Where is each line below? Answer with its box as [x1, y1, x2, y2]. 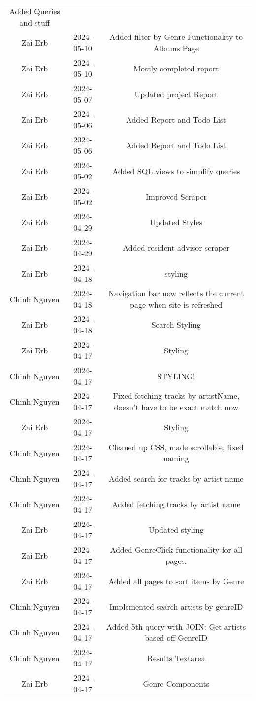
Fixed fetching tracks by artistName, [113, 390, 240, 401]
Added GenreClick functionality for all [110, 544, 243, 555]
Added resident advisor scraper [123, 242, 230, 253]
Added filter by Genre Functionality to [109, 31, 243, 42]
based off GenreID [145, 632, 208, 643]
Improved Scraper [145, 190, 207, 202]
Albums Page [153, 42, 199, 54]
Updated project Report [134, 88, 218, 100]
